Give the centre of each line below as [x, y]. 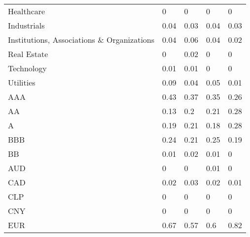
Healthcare [27, 11]
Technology [27, 68]
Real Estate [28, 54]
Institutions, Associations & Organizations [81, 40]
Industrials [26, 25]
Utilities [22, 82]
